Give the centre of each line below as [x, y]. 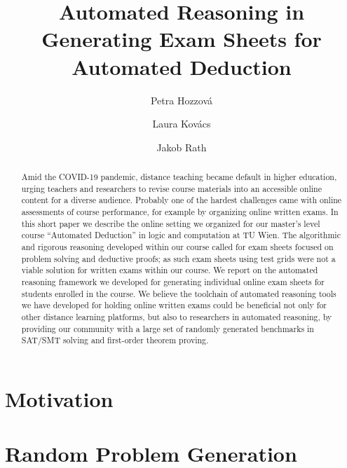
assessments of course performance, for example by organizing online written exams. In [180, 212]
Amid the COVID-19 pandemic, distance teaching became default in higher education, [179, 177]
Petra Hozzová [182, 100]
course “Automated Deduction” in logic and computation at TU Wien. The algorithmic [181, 235]
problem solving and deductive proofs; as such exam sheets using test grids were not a [178, 258]
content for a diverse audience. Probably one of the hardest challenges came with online [182, 200]
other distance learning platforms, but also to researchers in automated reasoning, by [177, 316]
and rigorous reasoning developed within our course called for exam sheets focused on [177, 247]
